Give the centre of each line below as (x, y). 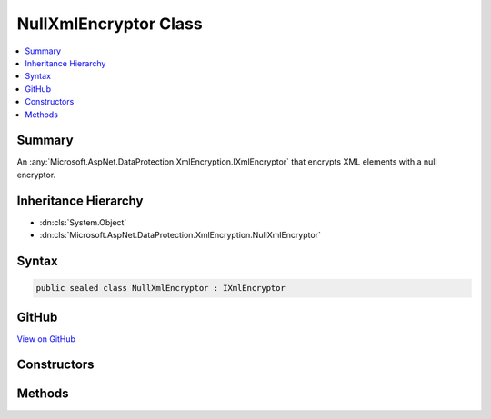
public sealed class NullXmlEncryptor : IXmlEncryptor (160, 288)
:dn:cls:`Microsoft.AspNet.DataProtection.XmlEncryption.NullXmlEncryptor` (180, 235)
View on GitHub (46, 339)
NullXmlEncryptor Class (110, 24)
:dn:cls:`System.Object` (83, 222)
